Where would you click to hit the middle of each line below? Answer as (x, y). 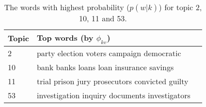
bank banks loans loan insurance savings (105, 67)
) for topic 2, (180, 7)
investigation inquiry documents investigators (113, 95)
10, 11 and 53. (103, 18)
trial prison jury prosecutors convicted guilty (112, 81)
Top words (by (65, 38)
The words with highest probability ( (67, 7)
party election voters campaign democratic (109, 53)
